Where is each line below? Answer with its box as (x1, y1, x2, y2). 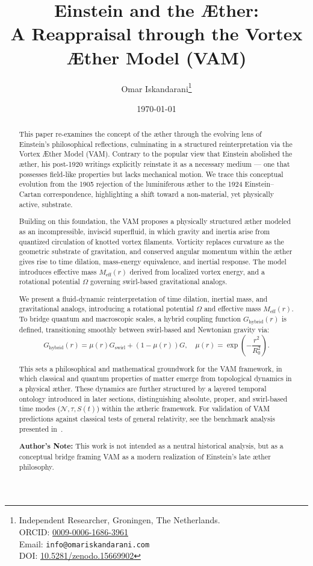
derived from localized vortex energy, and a (129, 266, 265, 276)
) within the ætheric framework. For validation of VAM (96, 403, 270, 414)
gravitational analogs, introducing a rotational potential (19, 303, 194, 314)
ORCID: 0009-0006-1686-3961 (19, 525, 129, 538)
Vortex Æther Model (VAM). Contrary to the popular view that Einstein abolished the (19, 149, 293, 159)
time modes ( (19, 403, 61, 414)
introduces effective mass (19, 266, 97, 276)
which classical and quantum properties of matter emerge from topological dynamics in (19, 373, 292, 384)
